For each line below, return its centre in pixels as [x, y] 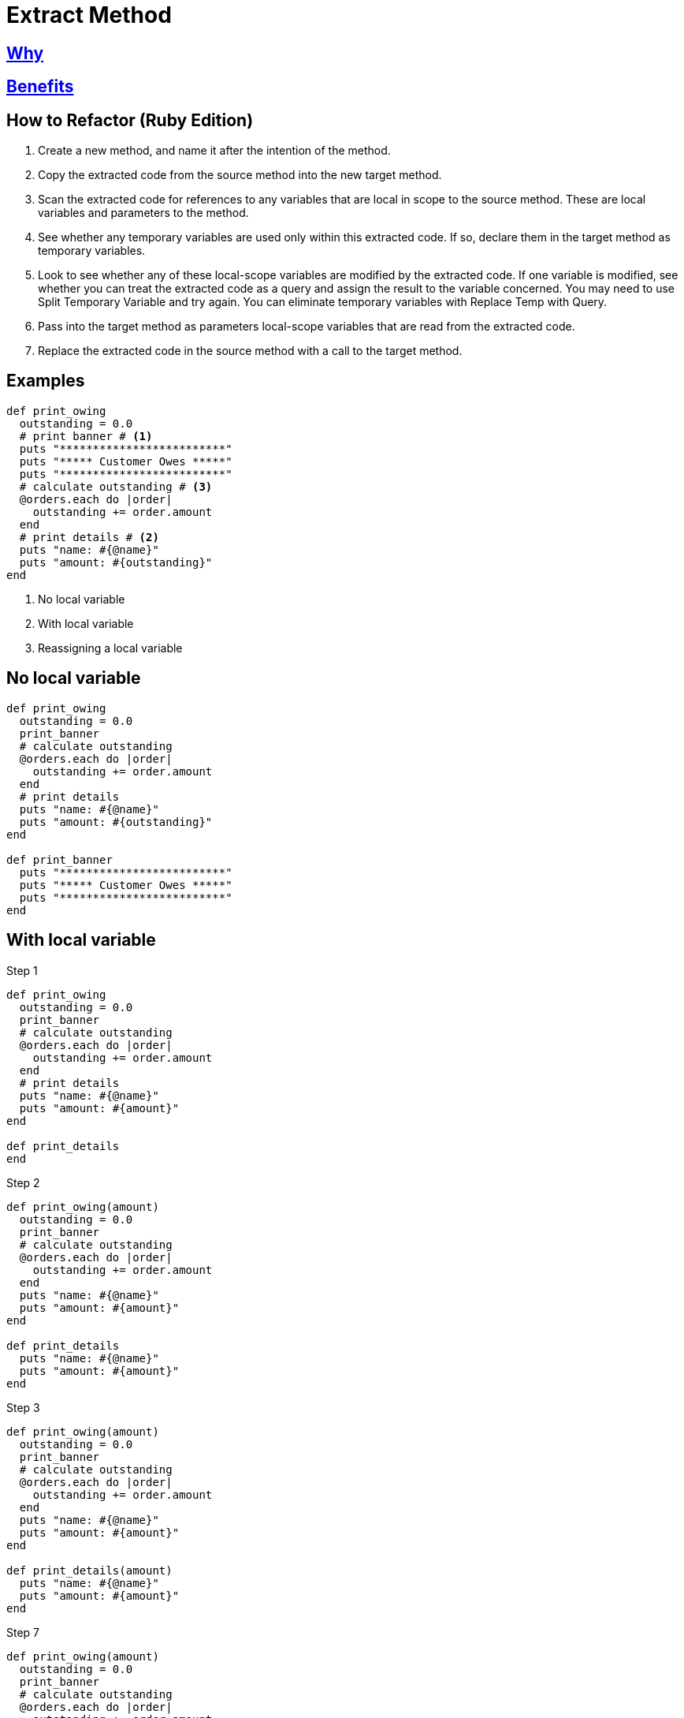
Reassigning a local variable [110, 648]
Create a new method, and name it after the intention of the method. [214, 151]
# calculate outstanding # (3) [116, 486]
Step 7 [23, 1632]
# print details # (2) [89, 537]
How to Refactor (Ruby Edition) [130, 120]
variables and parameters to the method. [143, 213]
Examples [46, 381]
